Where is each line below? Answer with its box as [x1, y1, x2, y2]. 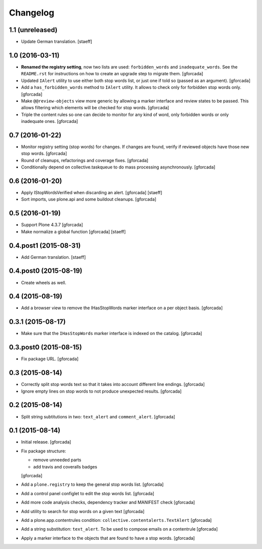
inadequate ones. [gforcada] [21, 118, 78, 124]
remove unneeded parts [33, 457, 82, 463]
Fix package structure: [21, 448, 66, 454]
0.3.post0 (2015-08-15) [9, 343, 82, 351]
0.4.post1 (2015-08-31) [9, 241, 81, 250]
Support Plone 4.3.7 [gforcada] [21, 222, 83, 228]
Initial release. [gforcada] [21, 439, 71, 445]
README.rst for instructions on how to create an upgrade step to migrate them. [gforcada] [21, 71, 203, 77]
